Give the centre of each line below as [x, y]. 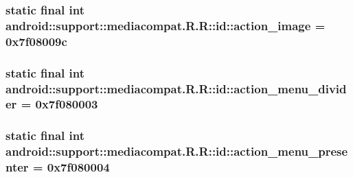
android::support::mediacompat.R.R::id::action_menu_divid [176, 88]
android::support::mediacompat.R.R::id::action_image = [166, 25]
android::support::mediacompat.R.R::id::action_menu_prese [177, 151]
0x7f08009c [36, 41]
